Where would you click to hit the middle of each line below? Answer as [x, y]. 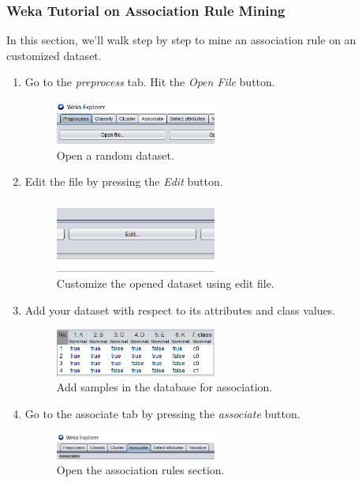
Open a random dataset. [115, 155]
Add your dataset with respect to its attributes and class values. [180, 309]
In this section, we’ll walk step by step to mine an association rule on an [181, 40]
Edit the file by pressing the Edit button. [124, 181]
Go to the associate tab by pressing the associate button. [162, 413]
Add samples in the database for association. [164, 387]
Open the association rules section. [140, 470]
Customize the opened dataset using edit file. [165, 283]
